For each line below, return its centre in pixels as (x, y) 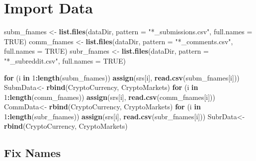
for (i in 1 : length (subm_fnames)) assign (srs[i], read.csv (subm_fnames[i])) (122, 77)
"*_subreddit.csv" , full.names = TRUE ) (65, 60)
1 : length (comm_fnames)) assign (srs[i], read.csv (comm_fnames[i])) (110, 97)
